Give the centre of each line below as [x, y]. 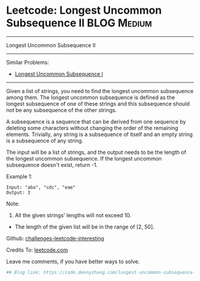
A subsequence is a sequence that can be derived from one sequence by [96, 121]
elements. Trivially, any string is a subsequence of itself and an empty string [99, 134]
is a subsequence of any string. [45, 140]
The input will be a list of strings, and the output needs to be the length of [96, 152]
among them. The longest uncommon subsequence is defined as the [91, 97]
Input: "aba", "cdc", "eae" [41, 187]
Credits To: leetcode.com [37, 250]
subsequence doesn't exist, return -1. [52, 165]
